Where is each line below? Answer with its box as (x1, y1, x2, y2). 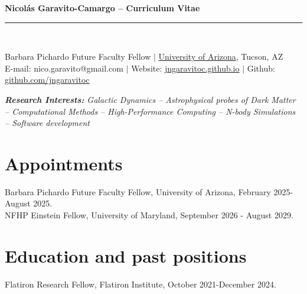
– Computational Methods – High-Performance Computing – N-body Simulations (5, 105, 296, 117)
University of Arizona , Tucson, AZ (158, 50, 283, 63)
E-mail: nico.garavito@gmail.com (5, 62, 123, 74)
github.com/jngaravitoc (5, 73, 90, 86)
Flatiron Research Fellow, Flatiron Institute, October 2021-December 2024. (5, 277, 276, 290)
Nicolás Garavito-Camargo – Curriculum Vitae (5, 2, 200, 14)
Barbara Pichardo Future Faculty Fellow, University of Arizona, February (5, 185, 271, 198)
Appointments (5, 151, 123, 175)
